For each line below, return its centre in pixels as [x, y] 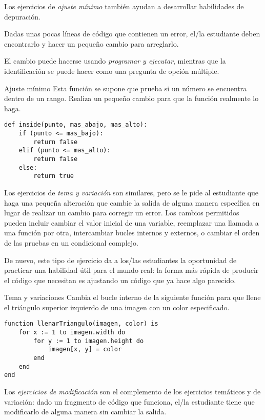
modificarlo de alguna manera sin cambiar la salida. [85, 412]
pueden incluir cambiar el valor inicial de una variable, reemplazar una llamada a [131, 222]
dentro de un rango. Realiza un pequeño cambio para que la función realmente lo [131, 98]
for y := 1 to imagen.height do [89, 341]
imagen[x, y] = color [85, 349]
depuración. [22, 16]
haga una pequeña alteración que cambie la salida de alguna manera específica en [132, 202]
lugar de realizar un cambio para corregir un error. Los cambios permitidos [122, 213]
